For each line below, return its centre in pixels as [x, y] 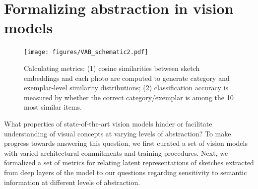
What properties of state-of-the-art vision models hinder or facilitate [108, 123]
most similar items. [53, 107]
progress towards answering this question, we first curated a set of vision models [126, 143]
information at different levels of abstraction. [72, 182]
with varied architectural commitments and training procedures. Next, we [116, 153]
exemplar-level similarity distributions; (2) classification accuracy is [126, 88]
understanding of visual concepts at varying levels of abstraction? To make [118, 133]
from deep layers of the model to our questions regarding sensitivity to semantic [126, 172]
